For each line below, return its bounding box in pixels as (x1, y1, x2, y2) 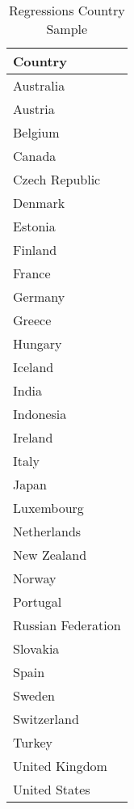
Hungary (13, 334, 62, 353)
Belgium (13, 123, 60, 142)
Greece (13, 311, 52, 329)
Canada (13, 146, 57, 165)
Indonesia (13, 404, 67, 423)
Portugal (13, 592, 62, 611)
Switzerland (13, 709, 79, 728)
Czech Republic (13, 170, 101, 188)
